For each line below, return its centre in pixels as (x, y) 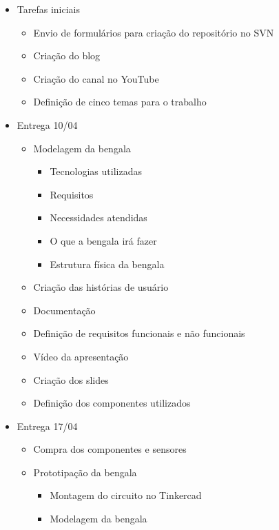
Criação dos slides (71, 379)
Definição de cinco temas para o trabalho (120, 102)
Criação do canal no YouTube (96, 78)
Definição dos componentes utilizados (112, 403)
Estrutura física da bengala (107, 264)
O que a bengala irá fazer (103, 240)
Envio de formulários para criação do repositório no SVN (154, 32)
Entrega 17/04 (47, 426)
